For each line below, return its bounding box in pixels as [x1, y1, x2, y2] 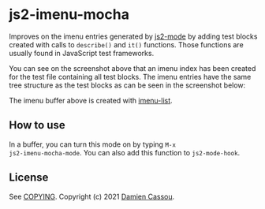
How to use [9, 118, 65, 132]
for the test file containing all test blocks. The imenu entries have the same [9, 72, 252, 81]
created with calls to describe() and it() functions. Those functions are [9, 39, 244, 49]
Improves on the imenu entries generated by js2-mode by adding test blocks [9, 32, 258, 41]
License [9, 171, 49, 185]
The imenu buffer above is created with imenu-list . [9, 95, 173, 105]
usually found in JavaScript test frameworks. [9, 48, 155, 58]
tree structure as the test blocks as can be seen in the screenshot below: [9, 80, 246, 90]
